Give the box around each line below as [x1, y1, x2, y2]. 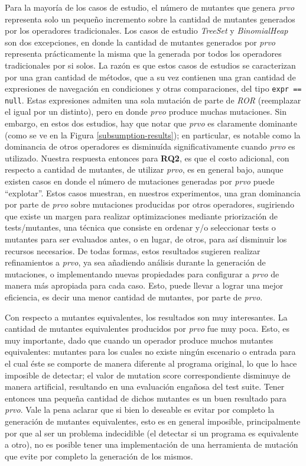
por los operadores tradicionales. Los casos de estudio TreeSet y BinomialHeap [5, 24, 288, 37]
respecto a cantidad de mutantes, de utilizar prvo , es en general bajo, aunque [5, 163, 284, 176]
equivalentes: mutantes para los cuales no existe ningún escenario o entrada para [5, 345, 296, 358]
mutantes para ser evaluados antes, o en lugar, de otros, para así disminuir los [5, 233, 287, 245]
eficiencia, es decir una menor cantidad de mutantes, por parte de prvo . [5, 290, 263, 303]
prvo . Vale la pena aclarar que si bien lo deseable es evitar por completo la [5, 403, 275, 416]
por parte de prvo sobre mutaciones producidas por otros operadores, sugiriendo [5, 198, 294, 211]
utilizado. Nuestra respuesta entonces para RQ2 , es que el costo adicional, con [5, 151, 289, 164]
